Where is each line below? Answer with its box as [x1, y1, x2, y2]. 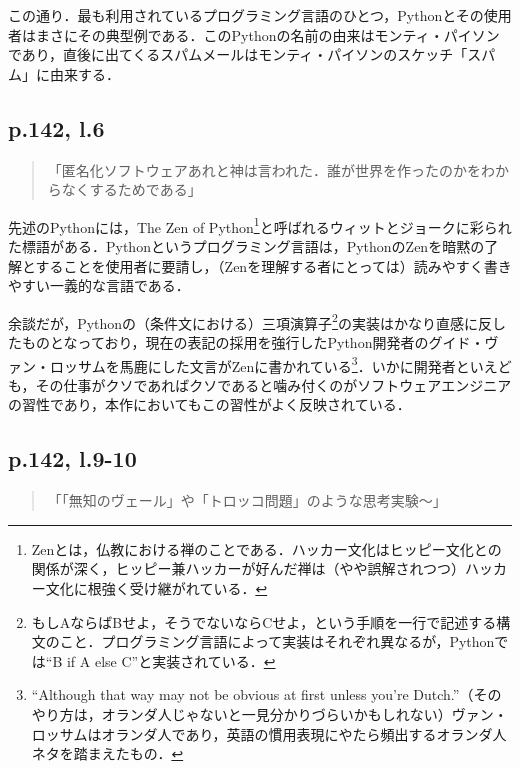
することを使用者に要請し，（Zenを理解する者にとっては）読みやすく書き [35, 255, 512, 276]
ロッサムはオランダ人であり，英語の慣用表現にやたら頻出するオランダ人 [31, 723, 507, 744]
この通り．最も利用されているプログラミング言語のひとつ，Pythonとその [8, 5, 484, 25]
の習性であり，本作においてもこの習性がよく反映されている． [8, 394, 411, 415]
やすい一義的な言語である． [8, 275, 190, 296]
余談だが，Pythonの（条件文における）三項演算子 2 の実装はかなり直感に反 [8, 309, 492, 333]
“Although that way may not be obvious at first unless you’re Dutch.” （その [31, 684, 502, 705]
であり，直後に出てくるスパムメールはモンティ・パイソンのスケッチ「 [8, 44, 468, 65]
